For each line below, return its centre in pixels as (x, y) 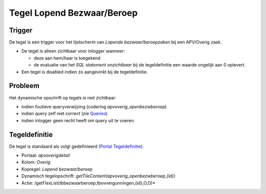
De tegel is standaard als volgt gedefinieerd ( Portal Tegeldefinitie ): (76, 146)
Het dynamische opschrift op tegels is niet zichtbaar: (63, 97)
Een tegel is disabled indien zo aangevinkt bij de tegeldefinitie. (84, 72)
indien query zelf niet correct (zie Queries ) (65, 114)
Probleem (24, 86)
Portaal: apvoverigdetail (46, 155)
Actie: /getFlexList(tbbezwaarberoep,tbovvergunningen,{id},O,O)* (88, 183)
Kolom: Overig (36, 162)
